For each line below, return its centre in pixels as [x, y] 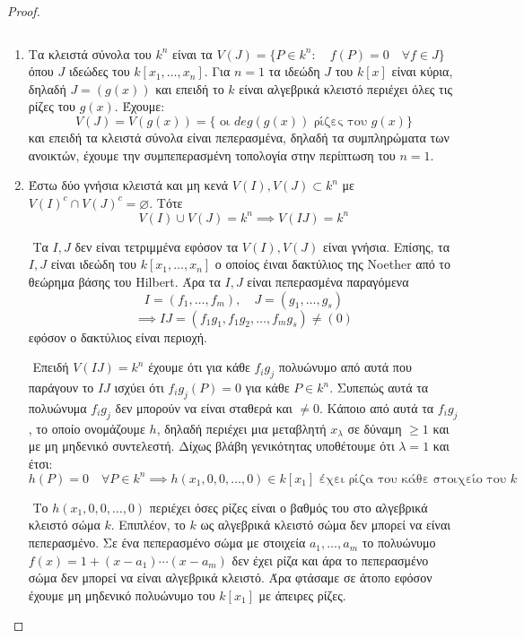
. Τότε [166, 202]
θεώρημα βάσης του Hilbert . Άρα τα [124, 282]
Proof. [24, 11]
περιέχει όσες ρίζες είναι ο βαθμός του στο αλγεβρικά [288, 507]
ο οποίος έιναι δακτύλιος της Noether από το [332, 264]
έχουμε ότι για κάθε [199, 367]
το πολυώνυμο [399, 543]
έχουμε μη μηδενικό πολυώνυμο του [122, 595]
